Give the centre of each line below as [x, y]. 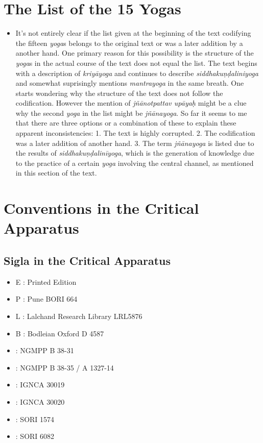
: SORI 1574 [35, 419]
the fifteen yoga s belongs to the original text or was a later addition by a [129, 43]
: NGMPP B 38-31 [45, 350]
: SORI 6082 [35, 436]
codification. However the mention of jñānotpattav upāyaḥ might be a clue [131, 103]
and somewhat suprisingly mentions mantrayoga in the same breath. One [130, 83]
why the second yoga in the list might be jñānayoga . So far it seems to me [131, 113]
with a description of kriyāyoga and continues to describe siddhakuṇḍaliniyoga [137, 73]
